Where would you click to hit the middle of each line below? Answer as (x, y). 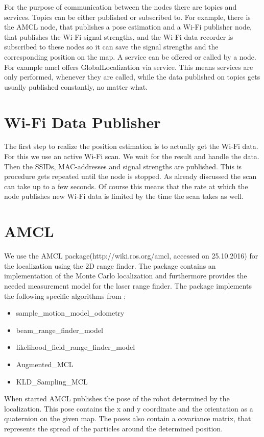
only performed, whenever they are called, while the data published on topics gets (132, 77)
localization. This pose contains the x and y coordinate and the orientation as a (129, 408)
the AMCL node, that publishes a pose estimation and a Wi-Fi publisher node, (128, 27)
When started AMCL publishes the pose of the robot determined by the (117, 399)
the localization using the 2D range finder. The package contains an (110, 265)
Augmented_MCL (45, 364)
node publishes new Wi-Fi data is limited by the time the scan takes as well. (124, 196)
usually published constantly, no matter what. (76, 86)
